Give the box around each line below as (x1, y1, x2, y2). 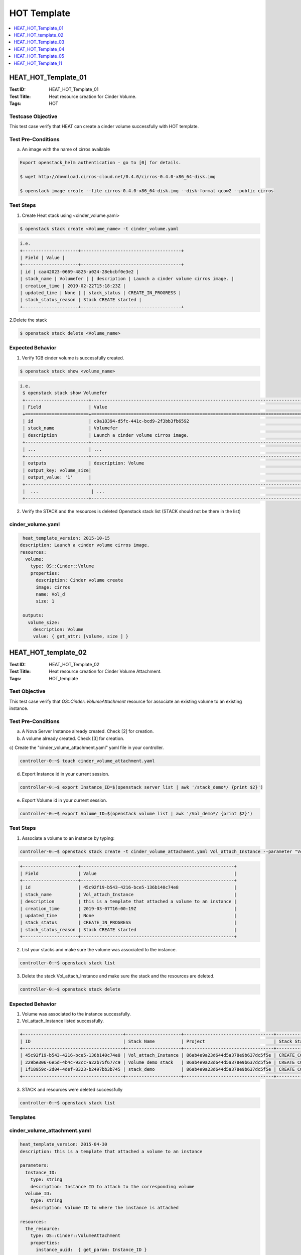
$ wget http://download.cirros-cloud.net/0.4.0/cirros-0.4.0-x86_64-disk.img (20, 174, 216, 180)
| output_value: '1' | (23, 474, 92, 480)
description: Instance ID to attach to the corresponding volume (30, 1184, 195, 1189)
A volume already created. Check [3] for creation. (22, 735, 125, 741)
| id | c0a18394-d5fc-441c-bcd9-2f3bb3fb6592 (23, 418, 190, 424)
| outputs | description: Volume (23, 460, 144, 466)
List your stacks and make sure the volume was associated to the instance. (22, 947, 177, 953)
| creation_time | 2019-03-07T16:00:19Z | (20, 906, 237, 911)
